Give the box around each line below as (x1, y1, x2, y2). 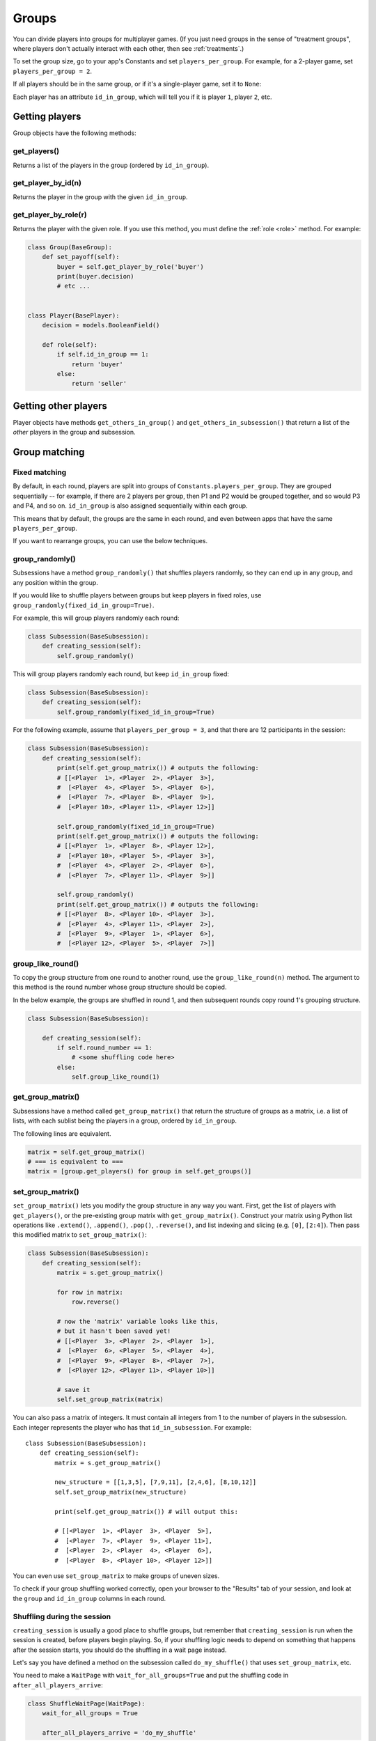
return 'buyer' (71, 360, 123, 368)
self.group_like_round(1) (71, 1073, 160, 1081)
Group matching (13, 446, 85, 458)
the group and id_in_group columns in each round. (13, 1594, 166, 1602)
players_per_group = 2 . (13, 67, 93, 75)
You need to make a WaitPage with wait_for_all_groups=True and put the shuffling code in (13, 1671, 289, 1680)
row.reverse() (71, 1298, 120, 1306)
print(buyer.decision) (56, 272, 135, 280)
